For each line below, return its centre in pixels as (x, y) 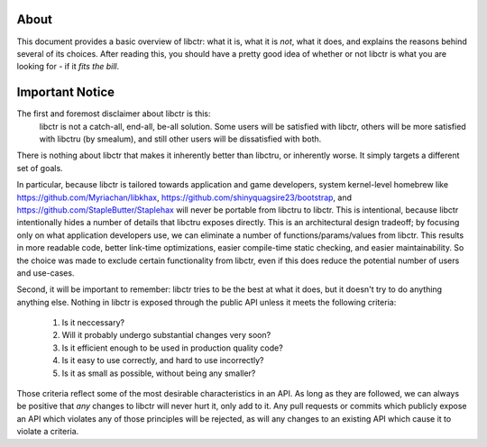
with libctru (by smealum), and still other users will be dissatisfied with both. (180, 139)
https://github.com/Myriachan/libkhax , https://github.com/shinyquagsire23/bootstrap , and (184, 197)
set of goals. (40, 168)
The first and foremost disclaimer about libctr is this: (114, 114)
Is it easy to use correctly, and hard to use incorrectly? (163, 360)
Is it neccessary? (93, 323)
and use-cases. (46, 273)
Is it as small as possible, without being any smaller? (159, 373)
